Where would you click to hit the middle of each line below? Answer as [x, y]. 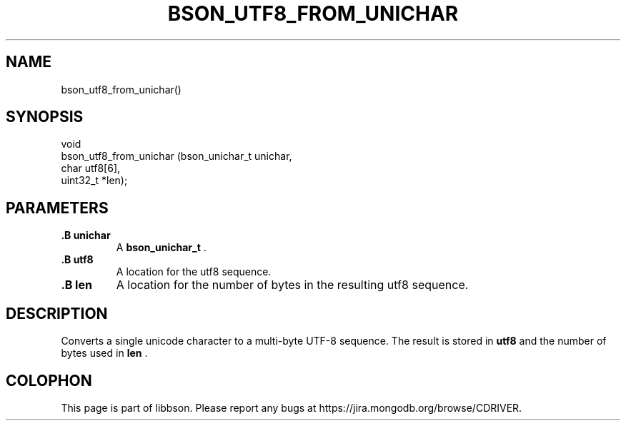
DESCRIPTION [57, 313]
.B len [76, 285]
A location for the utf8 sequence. [194, 272]
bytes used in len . [104, 353]
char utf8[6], [91, 168]
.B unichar [86, 235]
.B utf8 [77, 260]
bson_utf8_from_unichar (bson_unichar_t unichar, [177, 156]
